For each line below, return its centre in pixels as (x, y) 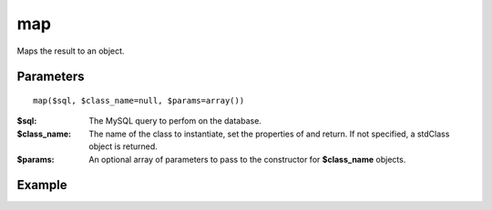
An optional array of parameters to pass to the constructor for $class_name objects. (247, 159)
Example (42, 185)
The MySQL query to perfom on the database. (175, 121)
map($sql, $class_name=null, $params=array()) (139, 100)
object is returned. (123, 146)
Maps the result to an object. (71, 51)
